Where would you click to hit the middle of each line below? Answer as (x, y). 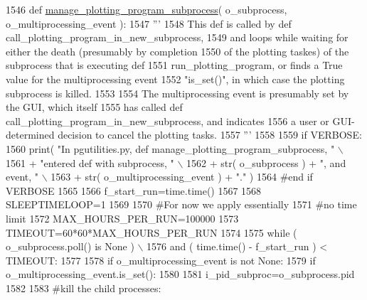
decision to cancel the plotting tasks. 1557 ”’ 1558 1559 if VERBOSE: (210, 135)
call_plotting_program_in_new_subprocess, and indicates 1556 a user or (167, 120)
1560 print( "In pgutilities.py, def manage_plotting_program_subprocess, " (170, 148)
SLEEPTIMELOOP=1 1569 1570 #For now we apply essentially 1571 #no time (181, 204)
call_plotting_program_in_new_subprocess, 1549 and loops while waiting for (177, 37)
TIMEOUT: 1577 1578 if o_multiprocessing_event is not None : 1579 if (161, 260)
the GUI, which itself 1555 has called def (94, 107)
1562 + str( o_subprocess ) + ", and (266, 162)
